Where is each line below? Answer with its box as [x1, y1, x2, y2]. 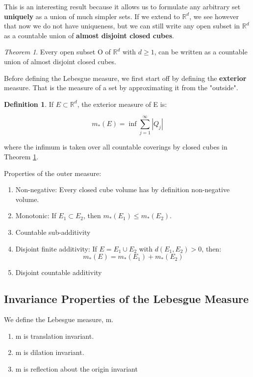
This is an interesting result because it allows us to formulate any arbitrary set [4, 1, 241, 11]
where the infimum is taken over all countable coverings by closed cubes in [4, 142, 228, 152]
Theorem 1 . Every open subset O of [4, 47, 111, 57]
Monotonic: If [15, 210, 56, 221]
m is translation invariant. [15, 330, 94, 341]
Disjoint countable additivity [15, 267, 102, 277]
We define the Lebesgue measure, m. [4, 314, 114, 325]
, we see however [189, 11, 239, 21]
